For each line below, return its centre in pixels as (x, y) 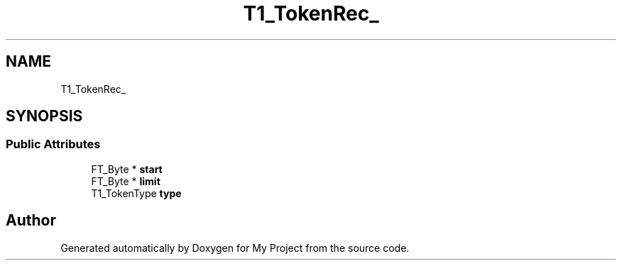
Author (31, 221)
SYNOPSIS (44, 116)
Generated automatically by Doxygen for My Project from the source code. (235, 248)
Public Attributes (53, 144)
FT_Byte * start (127, 169)
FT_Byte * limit (126, 181)
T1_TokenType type (136, 193)
